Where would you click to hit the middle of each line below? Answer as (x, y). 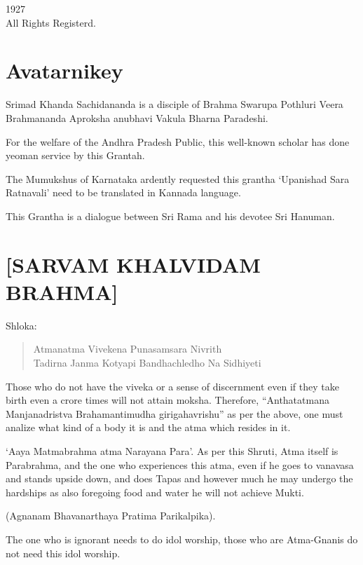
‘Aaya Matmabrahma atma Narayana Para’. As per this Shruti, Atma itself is (172, 450)
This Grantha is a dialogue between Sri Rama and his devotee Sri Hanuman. (170, 216)
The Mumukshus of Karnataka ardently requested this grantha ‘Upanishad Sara (178, 178)
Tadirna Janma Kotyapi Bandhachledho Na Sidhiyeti (147, 362)
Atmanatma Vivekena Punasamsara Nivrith (128, 349)
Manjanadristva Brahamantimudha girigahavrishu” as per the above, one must (174, 413)
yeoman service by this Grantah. (75, 155)
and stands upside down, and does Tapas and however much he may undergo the (179, 478)
